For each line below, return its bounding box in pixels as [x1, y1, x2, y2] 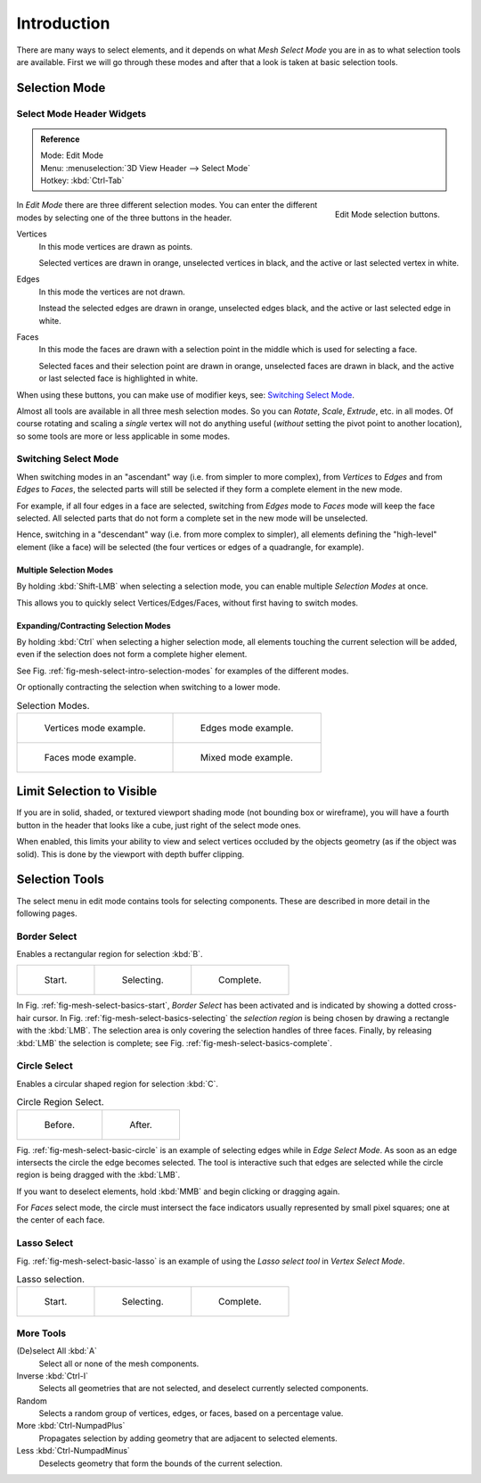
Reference [40, 134, 80, 144]
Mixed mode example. [200, 751, 293, 763]
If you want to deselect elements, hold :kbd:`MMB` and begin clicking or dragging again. [16, 1186, 340, 1197]
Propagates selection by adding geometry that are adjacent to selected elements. [38, 1432, 338, 1444]
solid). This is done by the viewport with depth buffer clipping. [16, 848, 245, 860]
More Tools [16, 1327, 67, 1339]
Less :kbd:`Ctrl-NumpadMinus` [16, 1446, 131, 1456]
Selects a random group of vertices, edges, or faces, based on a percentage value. [38, 1408, 344, 1419]
